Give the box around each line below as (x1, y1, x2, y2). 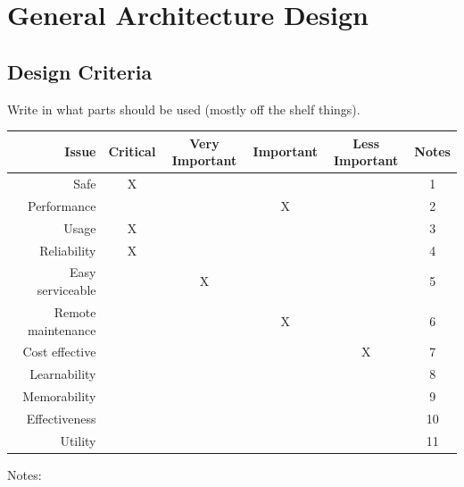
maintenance (27, 320, 96, 339)
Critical (108, 142, 156, 161)
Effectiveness (26, 408, 96, 427)
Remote (54, 302, 96, 321)
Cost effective (22, 342, 96, 361)
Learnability (29, 365, 96, 383)
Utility (60, 431, 96, 449)
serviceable (37, 281, 96, 299)
